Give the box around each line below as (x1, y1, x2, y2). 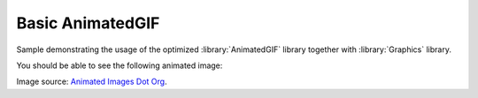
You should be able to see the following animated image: (16, 60, 223, 71)
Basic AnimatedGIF (16, 13, 160, 33)
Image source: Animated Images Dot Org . (16, 76, 167, 87)
